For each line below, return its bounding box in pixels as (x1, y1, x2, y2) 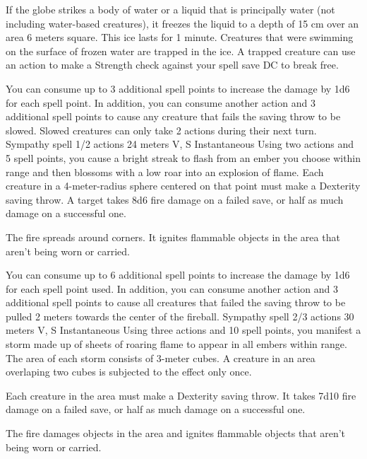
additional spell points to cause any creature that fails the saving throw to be (6, 109, 341, 124)
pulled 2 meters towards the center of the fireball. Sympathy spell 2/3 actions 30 (6, 308, 354, 323)
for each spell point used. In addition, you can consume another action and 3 (6, 281, 338, 296)
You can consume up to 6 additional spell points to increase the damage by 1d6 (6, 267, 350, 282)
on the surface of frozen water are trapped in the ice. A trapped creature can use (6, 43, 356, 58)
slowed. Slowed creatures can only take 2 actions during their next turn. (6, 122, 317, 137)
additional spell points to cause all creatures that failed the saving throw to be (6, 295, 346, 310)
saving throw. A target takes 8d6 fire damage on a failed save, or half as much (6, 192, 344, 207)
